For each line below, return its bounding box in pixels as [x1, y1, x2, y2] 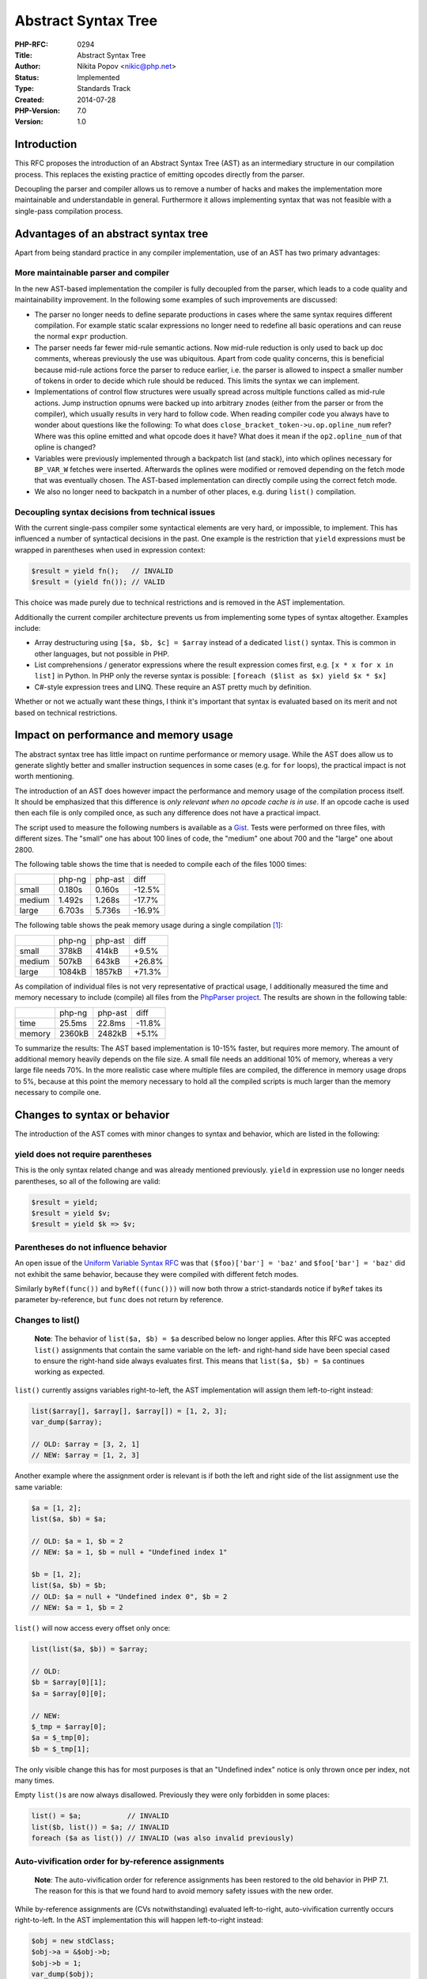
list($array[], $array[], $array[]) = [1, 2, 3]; [31, 1406, 228, 1415]
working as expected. [34, 1367, 105, 1377]
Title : [14, 50, 33, 59]
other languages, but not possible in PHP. [34, 649, 170, 659]
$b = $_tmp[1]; [31, 1744, 90, 1753]
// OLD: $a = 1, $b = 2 [31, 1536, 124, 1545]
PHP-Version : [14, 105, 61, 115]
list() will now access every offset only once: [14, 1624, 171, 1633]
